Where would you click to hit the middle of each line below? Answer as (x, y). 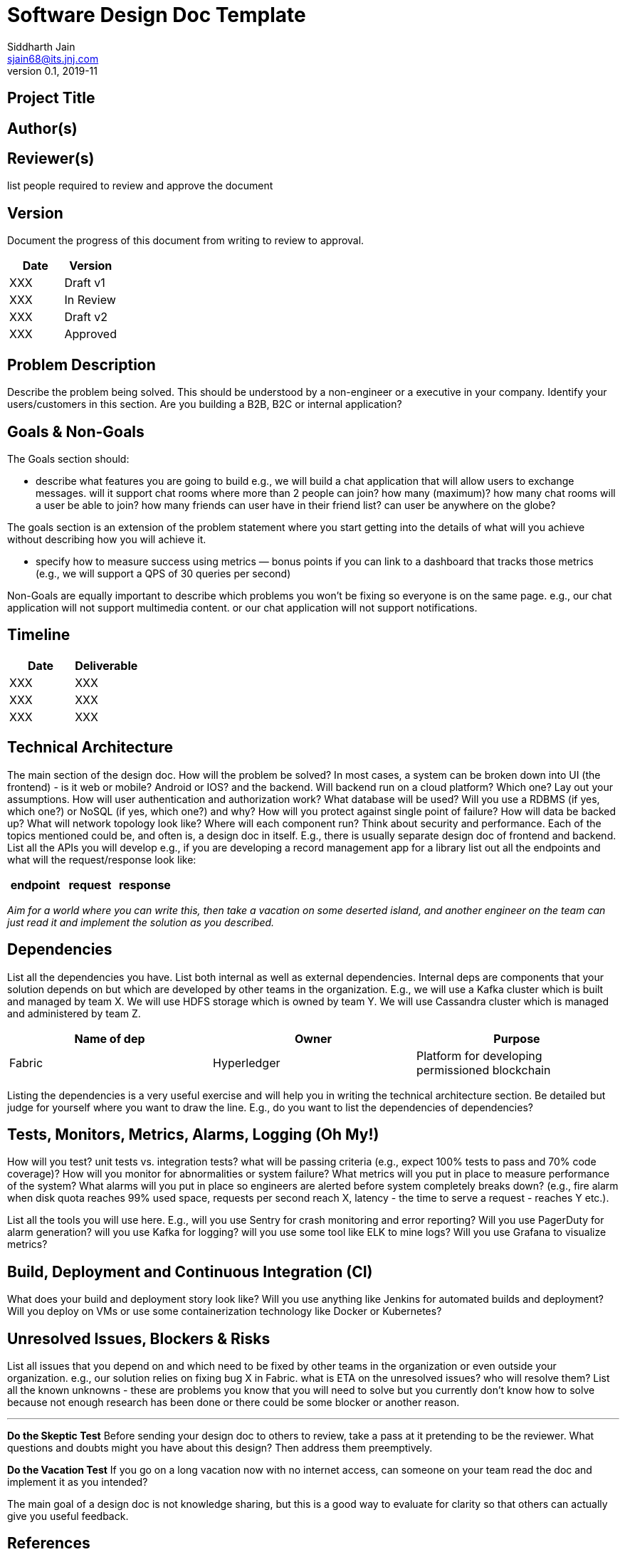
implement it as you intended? (78, 1482)
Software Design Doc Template (157, 15)
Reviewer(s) (51, 159)
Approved (90, 334)
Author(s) (42, 128)
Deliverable (106, 665)
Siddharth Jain (41, 46)
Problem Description (82, 365)
